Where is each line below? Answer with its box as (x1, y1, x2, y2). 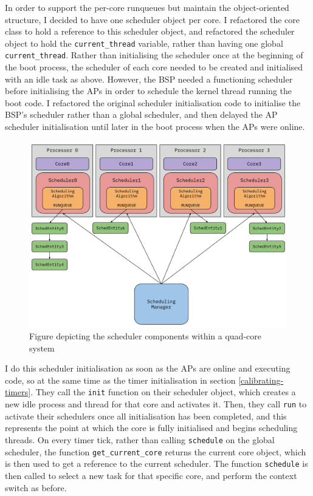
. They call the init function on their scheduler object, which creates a (30, 386, 296, 398)
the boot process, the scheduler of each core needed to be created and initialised (5, 61, 303, 73)
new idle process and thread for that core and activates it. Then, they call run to (5, 398, 307, 410)
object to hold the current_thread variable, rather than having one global (5, 36, 283, 49)
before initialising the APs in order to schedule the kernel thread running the (5, 84, 292, 97)
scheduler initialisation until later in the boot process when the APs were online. (5, 120, 305, 133)
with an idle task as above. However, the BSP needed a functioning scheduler (5, 72, 293, 85)
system (29, 341, 55, 354)
